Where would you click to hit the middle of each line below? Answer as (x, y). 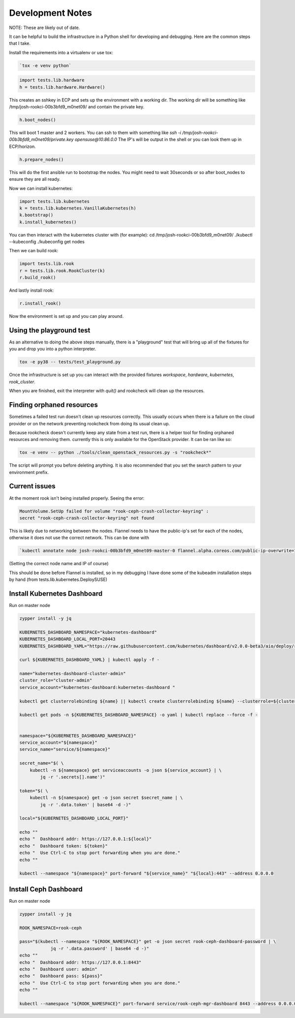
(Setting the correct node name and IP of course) (59, 564)
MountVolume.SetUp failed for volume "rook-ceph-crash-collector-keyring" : (114, 511)
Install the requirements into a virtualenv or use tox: (61, 52)
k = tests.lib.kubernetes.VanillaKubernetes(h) (78, 208)
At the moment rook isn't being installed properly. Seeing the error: (77, 498)
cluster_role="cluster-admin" (56, 680)
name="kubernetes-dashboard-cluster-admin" (73, 674)
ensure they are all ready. (35, 179)
